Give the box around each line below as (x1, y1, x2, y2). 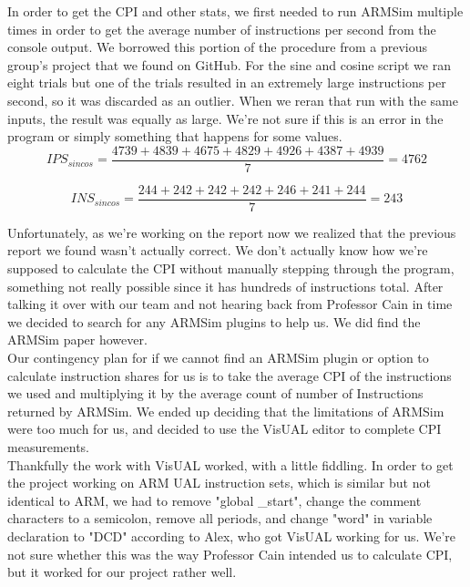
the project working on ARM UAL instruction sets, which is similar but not (7, 473, 431, 492)
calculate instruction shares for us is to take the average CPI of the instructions (7, 366, 452, 385)
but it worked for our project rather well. (7, 562, 237, 582)
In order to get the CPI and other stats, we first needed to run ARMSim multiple (7, 2, 464, 20)
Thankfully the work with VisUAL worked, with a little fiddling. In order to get (7, 455, 454, 474)
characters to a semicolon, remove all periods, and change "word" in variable (7, 509, 433, 528)
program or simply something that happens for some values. (7, 127, 342, 146)
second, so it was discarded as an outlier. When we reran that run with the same (7, 90, 458, 109)
